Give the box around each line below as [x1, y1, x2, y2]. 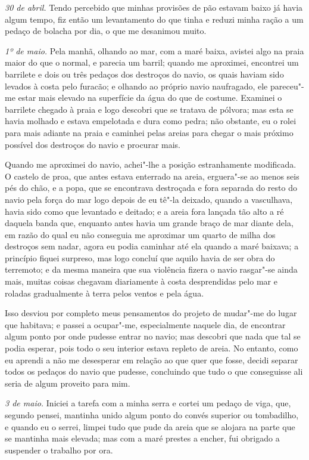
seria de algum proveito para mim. [5, 376, 130, 389]
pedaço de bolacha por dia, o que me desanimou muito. [5, 24, 207, 37]
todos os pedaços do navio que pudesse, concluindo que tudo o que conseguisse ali [5, 365, 303, 378]
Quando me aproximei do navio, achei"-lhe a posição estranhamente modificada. [5, 158, 296, 171]
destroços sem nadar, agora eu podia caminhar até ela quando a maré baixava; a [5, 240, 299, 252]
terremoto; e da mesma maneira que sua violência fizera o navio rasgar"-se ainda [5, 263, 298, 276]
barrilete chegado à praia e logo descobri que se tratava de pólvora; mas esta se [5, 103, 294, 115]
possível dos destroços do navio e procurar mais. [5, 138, 180, 150]
